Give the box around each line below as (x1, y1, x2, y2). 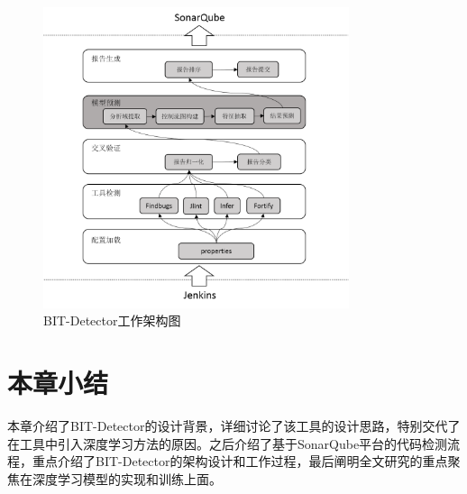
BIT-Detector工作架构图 (43, 311, 181, 330)
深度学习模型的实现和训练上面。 (32, 469, 222, 488)
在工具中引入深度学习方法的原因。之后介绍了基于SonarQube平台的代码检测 (7, 434, 448, 453)
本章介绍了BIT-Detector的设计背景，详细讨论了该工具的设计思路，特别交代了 (7, 416, 461, 435)
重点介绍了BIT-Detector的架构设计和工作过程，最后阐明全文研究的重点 (32, 452, 448, 471)
